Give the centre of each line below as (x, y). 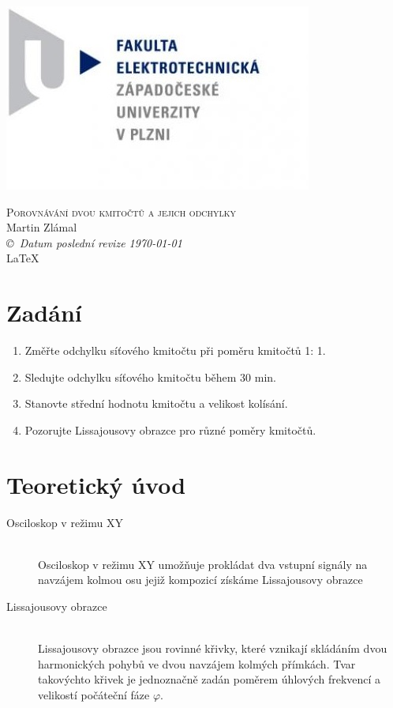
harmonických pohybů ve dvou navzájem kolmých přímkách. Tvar (197, 663)
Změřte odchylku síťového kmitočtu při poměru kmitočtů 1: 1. (175, 350)
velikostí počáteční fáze (94, 694)
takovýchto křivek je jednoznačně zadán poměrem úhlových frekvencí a (210, 679)
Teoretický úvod (96, 484)
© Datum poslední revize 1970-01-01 (94, 242)
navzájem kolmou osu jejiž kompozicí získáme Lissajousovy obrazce (200, 580)
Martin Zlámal (42, 227)
